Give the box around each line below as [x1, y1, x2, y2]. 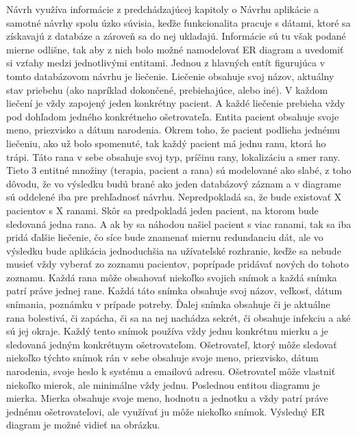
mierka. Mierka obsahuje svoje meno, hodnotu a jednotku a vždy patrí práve [6, 391, 328, 405]
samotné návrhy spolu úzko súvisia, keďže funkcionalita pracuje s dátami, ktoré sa [6, 15, 351, 29]
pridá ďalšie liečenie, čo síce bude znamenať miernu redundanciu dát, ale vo [6, 230, 323, 244]
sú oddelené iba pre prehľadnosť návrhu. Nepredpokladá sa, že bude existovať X [6, 190, 342, 204]
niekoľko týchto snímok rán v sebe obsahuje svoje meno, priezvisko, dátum [6, 350, 319, 365]
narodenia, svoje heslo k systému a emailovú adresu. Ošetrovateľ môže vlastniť [6, 364, 336, 379]
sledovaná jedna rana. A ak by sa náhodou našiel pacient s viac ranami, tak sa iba [6, 216, 352, 231]
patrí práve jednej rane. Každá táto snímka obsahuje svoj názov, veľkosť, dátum [6, 283, 343, 298]
